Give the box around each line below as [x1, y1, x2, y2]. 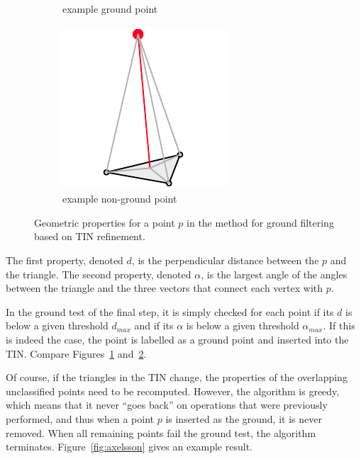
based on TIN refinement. [34, 229, 145, 244]
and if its [134, 318, 174, 333]
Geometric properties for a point [34, 215, 175, 229]
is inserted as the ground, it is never [165, 411, 322, 426]
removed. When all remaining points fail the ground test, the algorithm [6, 425, 316, 440]
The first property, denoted [6, 252, 123, 267]
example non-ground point [62, 191, 177, 206]
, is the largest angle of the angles [201, 266, 348, 281]
